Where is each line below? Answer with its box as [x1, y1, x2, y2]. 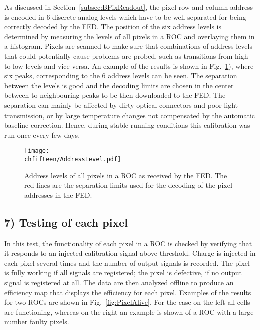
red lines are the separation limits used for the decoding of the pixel [24, 180, 232, 190]
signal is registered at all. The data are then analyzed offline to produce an [4, 277, 234, 287]
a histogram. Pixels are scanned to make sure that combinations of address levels [4, 41, 252, 51]
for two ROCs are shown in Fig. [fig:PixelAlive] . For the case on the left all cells [4, 297, 250, 307]
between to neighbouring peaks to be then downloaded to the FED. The [4, 90, 226, 100]
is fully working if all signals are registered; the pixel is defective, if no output [4, 267, 242, 278]
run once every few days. [4, 129, 80, 140]
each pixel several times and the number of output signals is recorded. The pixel [4, 257, 250, 268]
